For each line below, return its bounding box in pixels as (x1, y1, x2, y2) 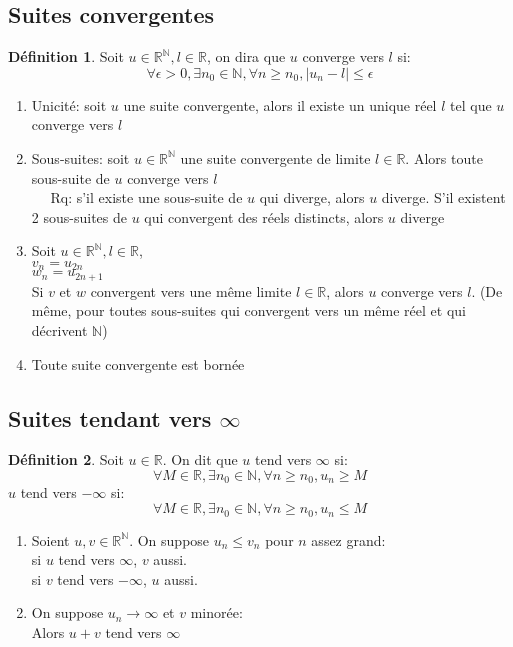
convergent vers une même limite (90, 280, 292, 301)
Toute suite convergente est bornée (31, 353, 245, 374)
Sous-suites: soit (31, 147, 130, 168)
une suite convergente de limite (180, 147, 371, 168)
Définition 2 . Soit (8, 449, 124, 470)
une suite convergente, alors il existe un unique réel (123, 94, 437, 115)
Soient (31, 529, 70, 550)
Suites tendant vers (8, 402, 212, 433)
